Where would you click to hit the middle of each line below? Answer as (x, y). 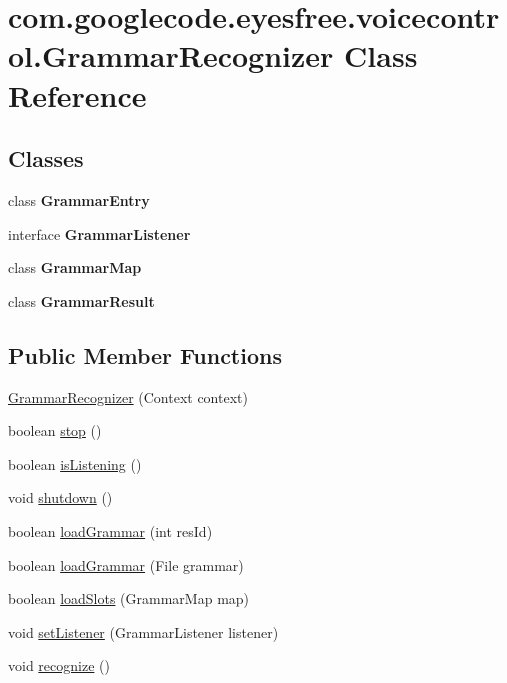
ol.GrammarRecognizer (171, 55)
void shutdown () (60, 497)
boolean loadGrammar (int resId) (110, 530)
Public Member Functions (145, 354)
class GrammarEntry (79, 199)
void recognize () (59, 665)
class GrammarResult (81, 300)
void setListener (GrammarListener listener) (143, 631)
